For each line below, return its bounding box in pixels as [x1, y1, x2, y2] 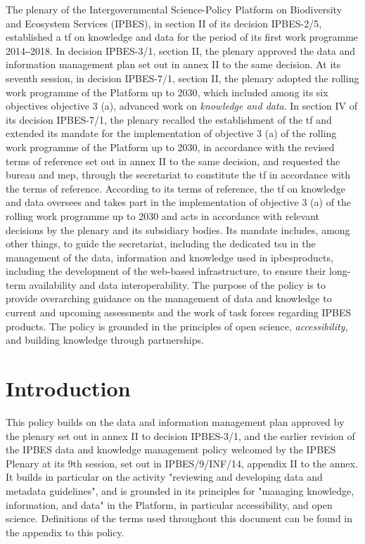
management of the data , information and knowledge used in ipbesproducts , [6, 250, 333, 264]
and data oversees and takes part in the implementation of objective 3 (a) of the [6, 195, 352, 209]
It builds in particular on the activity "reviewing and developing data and [6, 469, 323, 484]
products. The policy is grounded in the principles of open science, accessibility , [6, 318, 348, 333]
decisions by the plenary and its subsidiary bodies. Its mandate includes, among [6, 222, 350, 237]
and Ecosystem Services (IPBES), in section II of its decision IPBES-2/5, [6, 15, 322, 30]
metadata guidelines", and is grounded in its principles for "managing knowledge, [6, 483, 354, 498]
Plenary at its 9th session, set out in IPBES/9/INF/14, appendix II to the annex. [6, 455, 358, 470]
